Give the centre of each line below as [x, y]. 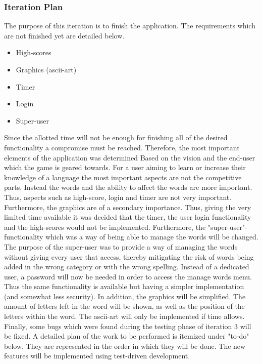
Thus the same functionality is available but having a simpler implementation [124, 286]
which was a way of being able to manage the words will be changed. [152, 237]
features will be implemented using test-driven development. [97, 356]
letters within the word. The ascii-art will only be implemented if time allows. [124, 316]
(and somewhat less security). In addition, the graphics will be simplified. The [125, 296]
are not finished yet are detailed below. [64, 35]
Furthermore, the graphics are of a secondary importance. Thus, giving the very [128, 207]
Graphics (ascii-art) [46, 69]
